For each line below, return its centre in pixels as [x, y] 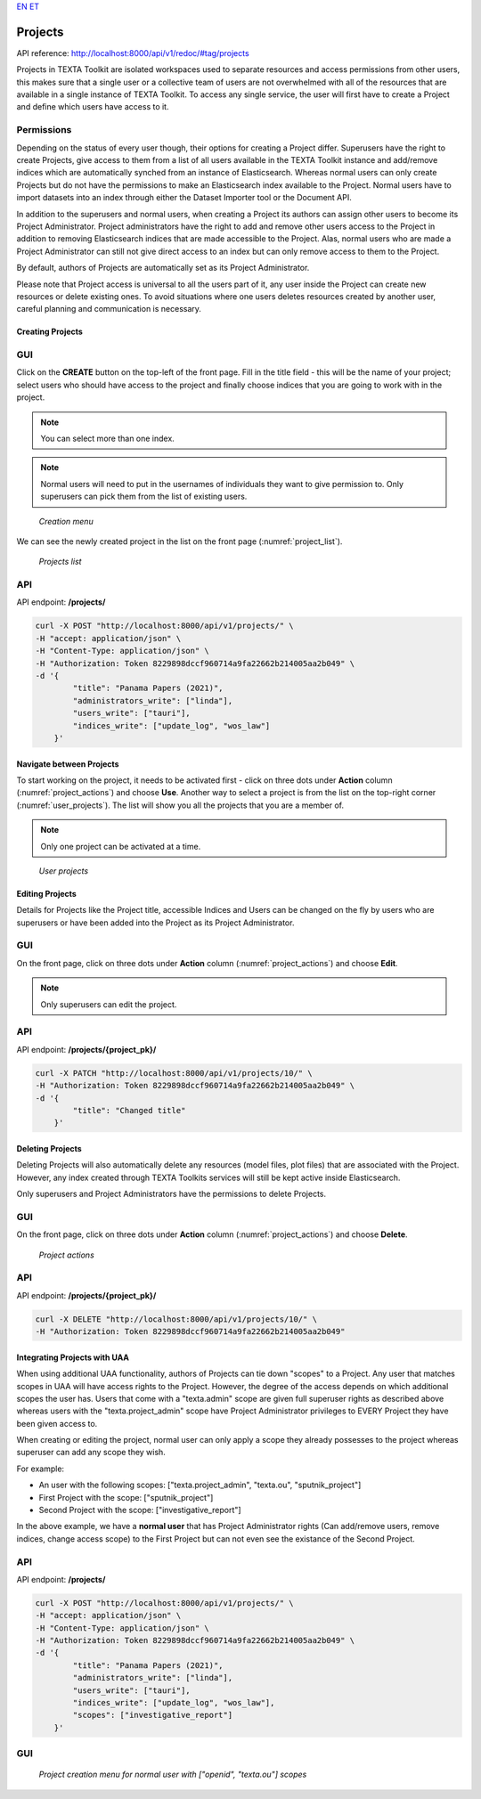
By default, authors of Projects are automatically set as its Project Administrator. [163, 268]
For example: [41, 1469]
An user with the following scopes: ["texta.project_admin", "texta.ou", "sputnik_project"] [200, 1485]
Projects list [60, 562]
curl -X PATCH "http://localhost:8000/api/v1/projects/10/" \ [174, 1073]
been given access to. [57, 1423]
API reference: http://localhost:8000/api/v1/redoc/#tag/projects [133, 53]
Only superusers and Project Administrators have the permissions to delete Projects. [171, 1194]
